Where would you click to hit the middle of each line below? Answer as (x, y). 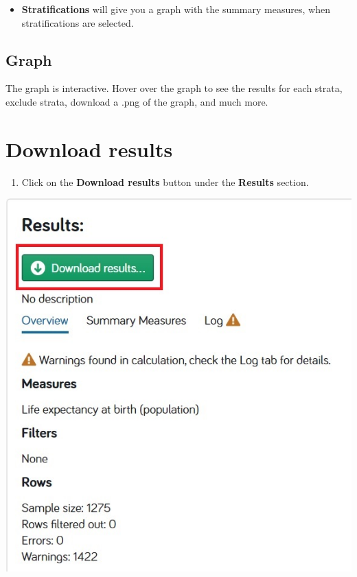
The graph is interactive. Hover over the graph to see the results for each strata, (174, 88)
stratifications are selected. (78, 22)
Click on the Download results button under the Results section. (165, 181)
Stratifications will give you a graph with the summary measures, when (176, 9)
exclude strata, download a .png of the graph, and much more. (137, 101)
